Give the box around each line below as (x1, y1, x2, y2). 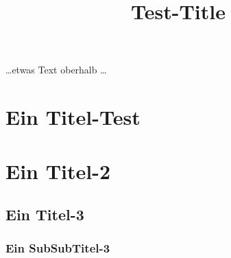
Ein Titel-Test (5, 103, 141, 131)
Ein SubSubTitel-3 (5, 239, 110, 257)
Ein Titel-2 (5, 156, 111, 185)
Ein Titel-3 (5, 204, 84, 225)
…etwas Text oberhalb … (5, 62, 107, 77)
